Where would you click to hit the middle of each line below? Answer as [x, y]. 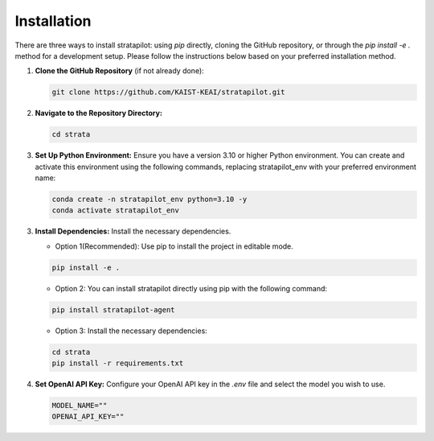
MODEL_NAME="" [80, 406]
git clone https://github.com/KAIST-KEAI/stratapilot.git [168, 92]
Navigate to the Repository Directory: [98, 113]
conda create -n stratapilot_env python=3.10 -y [149, 200]
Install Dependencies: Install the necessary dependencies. [133, 231]
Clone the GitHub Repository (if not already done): [119, 71]
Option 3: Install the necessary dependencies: [131, 331]
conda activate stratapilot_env [116, 210]
